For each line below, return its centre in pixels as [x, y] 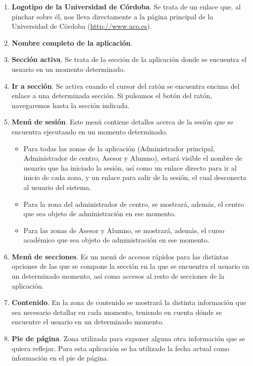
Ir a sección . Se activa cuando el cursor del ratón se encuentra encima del [126, 86]
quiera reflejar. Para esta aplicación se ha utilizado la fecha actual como [121, 348]
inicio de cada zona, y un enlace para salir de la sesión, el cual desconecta [135, 177]
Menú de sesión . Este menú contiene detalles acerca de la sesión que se [122, 122]
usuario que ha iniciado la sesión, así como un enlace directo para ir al [130, 167]
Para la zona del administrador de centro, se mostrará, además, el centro [134, 204]
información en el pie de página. [60, 358]
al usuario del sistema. [57, 187]
